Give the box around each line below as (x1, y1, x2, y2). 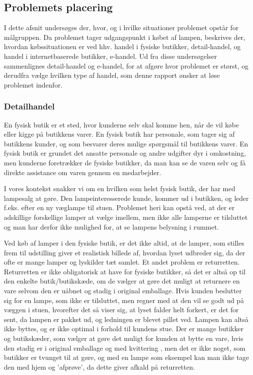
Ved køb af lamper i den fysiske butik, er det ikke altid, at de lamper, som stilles (4, 238, 244, 248)
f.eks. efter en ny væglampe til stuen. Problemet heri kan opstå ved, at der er (4, 202, 235, 213)
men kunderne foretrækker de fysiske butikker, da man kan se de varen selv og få (4, 157, 246, 167)
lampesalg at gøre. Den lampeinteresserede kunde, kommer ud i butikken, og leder (4, 193, 249, 203)
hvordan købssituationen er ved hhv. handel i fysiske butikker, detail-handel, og (4, 41, 241, 52)
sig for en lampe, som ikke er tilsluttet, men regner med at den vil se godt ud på (4, 295, 244, 305)
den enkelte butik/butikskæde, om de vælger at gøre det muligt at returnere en (4, 276, 240, 286)
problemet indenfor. (4, 79, 63, 89)
